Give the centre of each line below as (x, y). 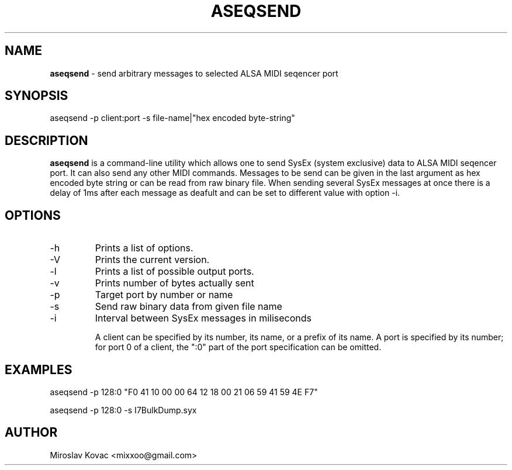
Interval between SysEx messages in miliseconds (203, 318)
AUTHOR (31, 433)
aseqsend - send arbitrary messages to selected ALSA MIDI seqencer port (194, 73)
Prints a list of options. (144, 248)
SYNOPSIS (37, 96)
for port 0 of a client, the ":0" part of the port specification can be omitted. (238, 347)
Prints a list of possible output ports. (174, 272)
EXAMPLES (39, 369)
